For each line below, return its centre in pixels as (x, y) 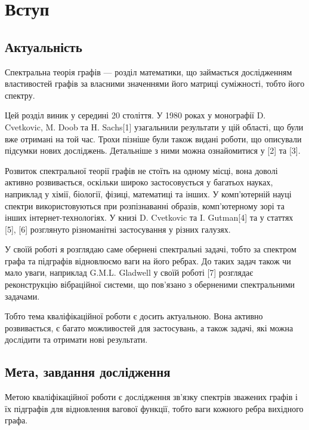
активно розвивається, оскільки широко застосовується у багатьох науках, (139, 182)
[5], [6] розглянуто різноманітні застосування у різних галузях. (118, 229)
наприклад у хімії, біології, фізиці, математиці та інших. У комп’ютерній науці (148, 193)
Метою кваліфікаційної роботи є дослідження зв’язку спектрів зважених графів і (151, 397)
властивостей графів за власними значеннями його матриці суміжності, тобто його (155, 83)
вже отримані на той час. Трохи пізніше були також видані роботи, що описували (153, 138)
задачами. (22, 296)
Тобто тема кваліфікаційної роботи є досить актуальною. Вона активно (134, 316)
